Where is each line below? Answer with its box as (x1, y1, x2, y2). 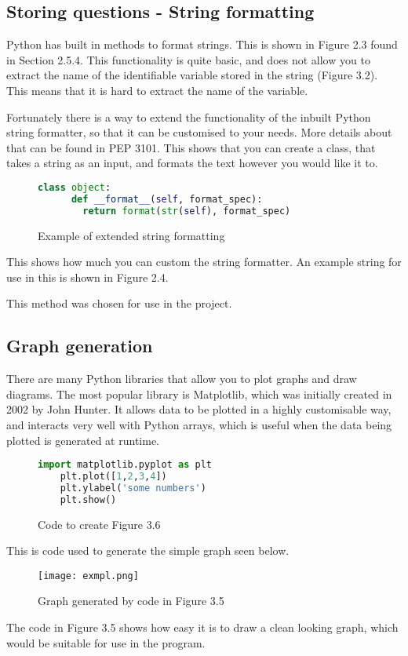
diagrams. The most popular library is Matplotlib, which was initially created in (6, 385, 392, 402)
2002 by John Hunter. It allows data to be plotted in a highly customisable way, (6, 401, 392, 417)
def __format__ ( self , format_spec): (71, 193, 263, 205)
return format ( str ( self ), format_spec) (82, 205, 291, 217)
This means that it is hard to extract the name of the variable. (6, 82, 308, 98)
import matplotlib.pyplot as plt (38, 459, 212, 471)
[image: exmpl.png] (38, 570, 139, 581)
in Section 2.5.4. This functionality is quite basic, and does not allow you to (6, 51, 370, 67)
